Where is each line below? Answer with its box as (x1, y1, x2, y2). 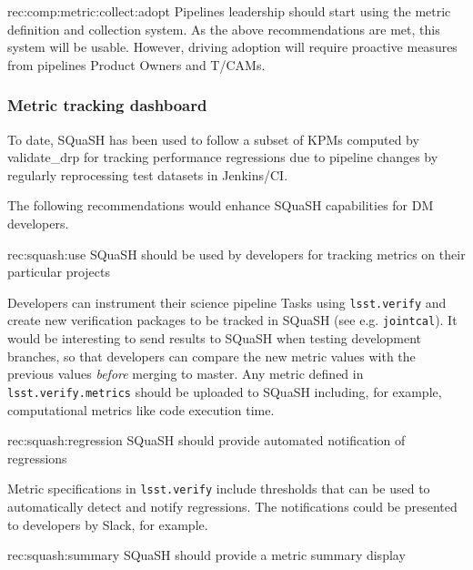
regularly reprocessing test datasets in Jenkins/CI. (7, 165, 288, 184)
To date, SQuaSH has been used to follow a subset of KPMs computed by (7, 129, 419, 148)
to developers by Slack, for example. (7, 514, 208, 534)
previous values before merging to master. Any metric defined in (7, 364, 364, 383)
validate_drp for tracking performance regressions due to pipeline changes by (7, 148, 438, 167)
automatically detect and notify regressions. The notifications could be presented (7, 496, 458, 515)
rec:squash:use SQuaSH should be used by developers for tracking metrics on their (7, 244, 466, 263)
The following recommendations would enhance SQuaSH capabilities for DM (7, 196, 434, 215)
